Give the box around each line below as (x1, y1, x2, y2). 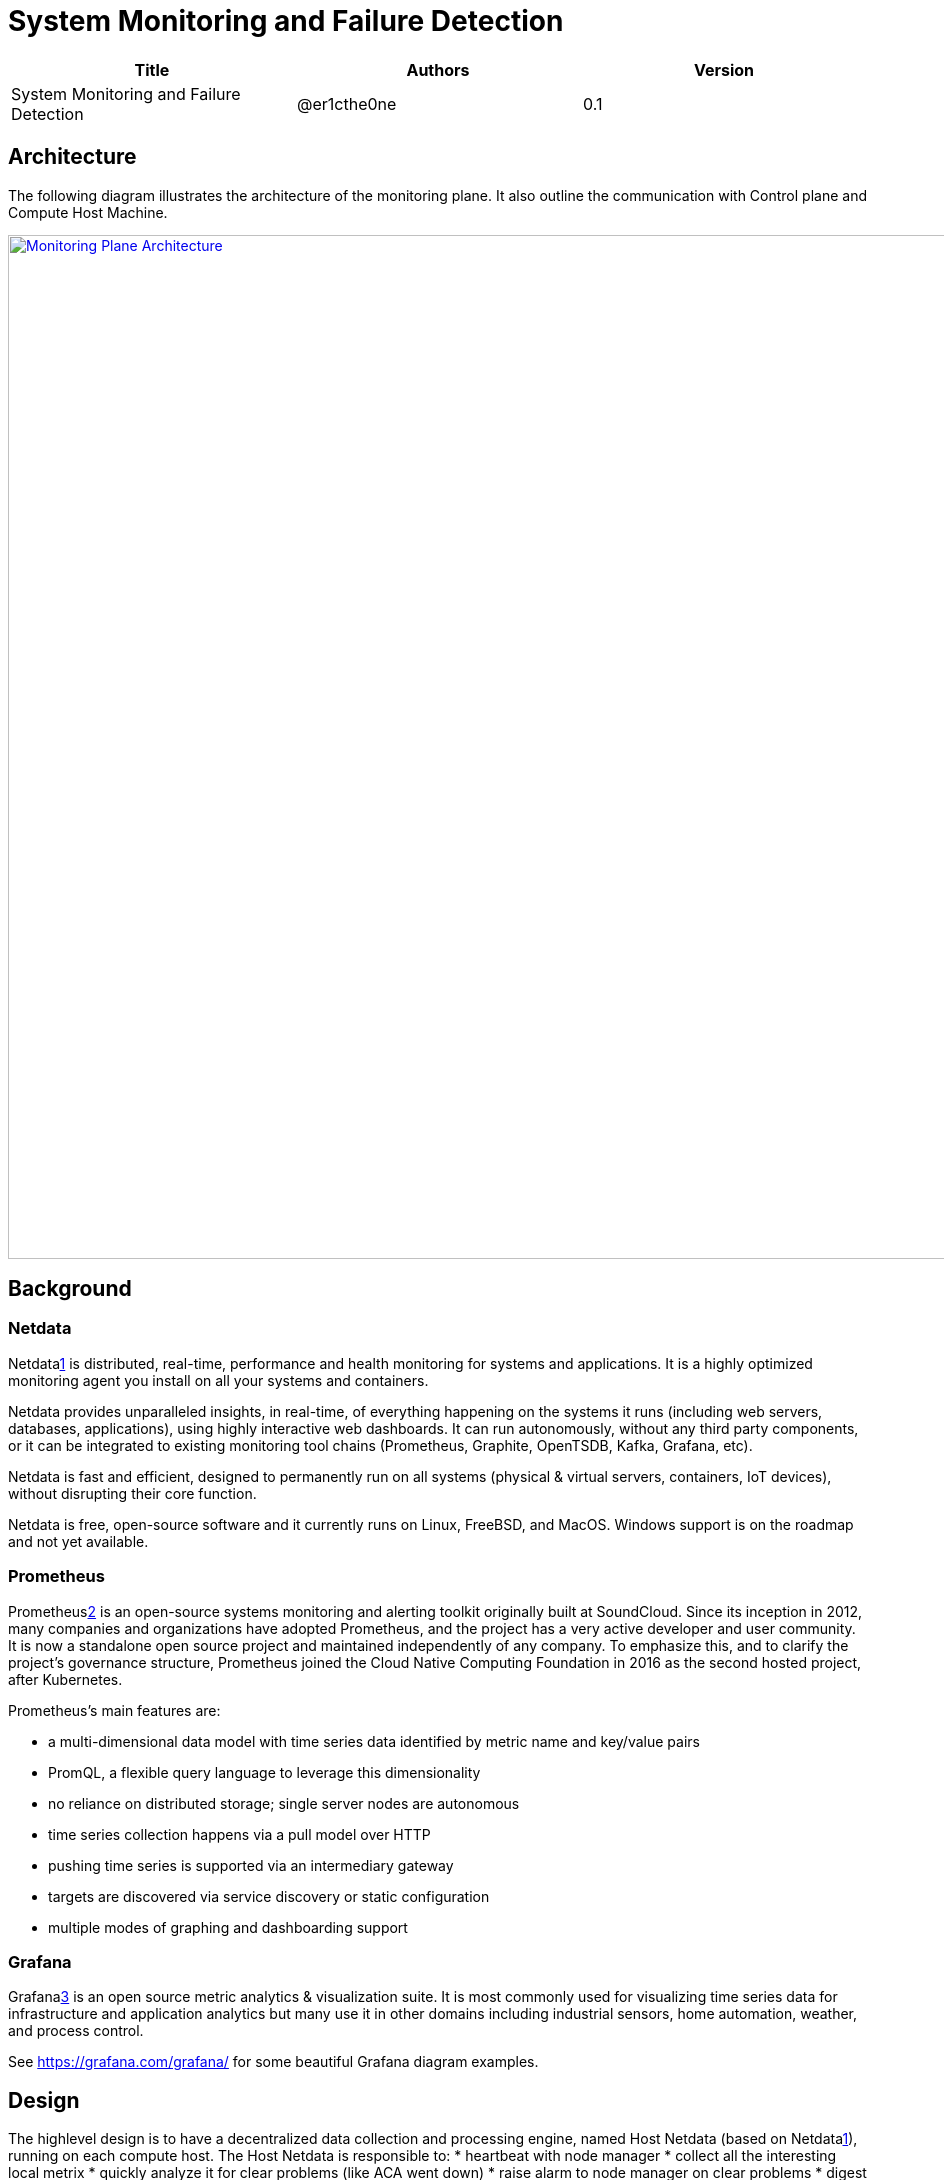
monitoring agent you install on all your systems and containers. (8, 1371, 429, 1389)
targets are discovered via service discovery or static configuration (48, 1887, 490, 1905)
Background (8, 1276, 132, 1302)
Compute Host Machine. (8, 203, 168, 221)
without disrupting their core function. (8, 1484, 257, 1502)
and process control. (8, 2022, 144, 2040)
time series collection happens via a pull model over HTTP (48, 1825, 431, 1843)
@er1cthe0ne (296, 93, 397, 114)
